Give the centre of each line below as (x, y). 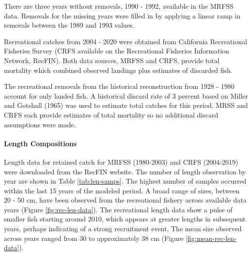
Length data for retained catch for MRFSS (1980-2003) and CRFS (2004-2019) (121, 162)
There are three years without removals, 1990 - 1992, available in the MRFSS (119, 6)
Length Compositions (40, 143)
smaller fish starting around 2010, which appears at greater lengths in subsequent (125, 219)
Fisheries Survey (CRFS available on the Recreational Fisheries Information (117, 51)
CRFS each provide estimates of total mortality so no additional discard (111, 114)
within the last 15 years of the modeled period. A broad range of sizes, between (122, 190)
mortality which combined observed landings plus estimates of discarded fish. (118, 70)
